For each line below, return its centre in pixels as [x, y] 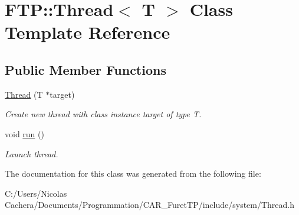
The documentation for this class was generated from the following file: [133, 173]
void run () [24, 133]
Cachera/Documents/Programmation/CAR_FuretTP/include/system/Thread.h [150, 205]
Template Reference [88, 32]
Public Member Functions [86, 69]
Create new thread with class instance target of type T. [103, 114]
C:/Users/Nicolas [36, 193]
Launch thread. [32, 153]
